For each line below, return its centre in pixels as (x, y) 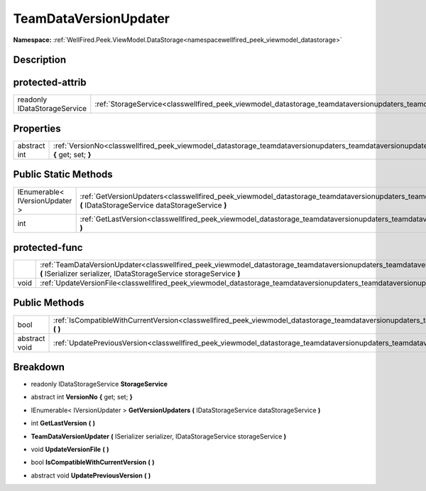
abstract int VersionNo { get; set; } (82, 397)
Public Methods (49, 303)
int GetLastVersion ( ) (63, 423)
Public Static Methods (63, 174)
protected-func (48, 248)
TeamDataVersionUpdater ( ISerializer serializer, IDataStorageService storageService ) (159, 436)
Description (40, 60)
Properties (37, 128)
